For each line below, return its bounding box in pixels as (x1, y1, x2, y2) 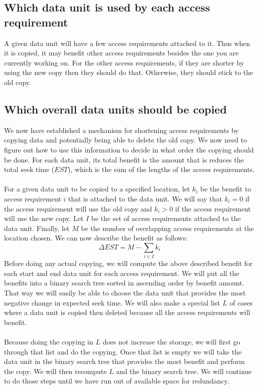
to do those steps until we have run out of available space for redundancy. (4, 375, 230, 386)
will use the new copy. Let (4, 213, 84, 223)
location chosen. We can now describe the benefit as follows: (4, 232, 188, 243)
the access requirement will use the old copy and (4, 203, 152, 213)
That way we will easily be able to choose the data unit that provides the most (4, 287, 246, 297)
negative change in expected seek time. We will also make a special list (4, 297, 221, 307)
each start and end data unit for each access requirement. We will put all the (4, 267, 240, 278)
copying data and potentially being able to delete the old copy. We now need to (4, 134, 247, 145)
